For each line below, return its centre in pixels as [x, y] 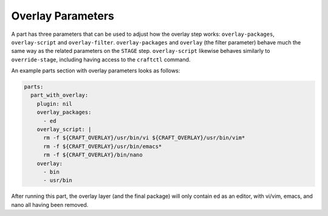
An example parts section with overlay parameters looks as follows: [96, 71]
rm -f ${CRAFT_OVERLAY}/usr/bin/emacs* [103, 146]
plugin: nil [55, 104]
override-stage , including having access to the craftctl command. [101, 59]
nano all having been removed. [50, 204]
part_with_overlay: [60, 95]
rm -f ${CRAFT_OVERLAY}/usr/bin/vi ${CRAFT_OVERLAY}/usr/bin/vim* [144, 138]
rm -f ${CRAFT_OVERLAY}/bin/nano [93, 155]
